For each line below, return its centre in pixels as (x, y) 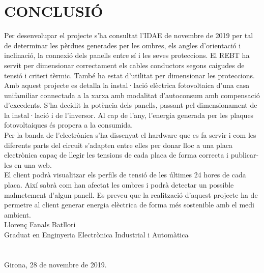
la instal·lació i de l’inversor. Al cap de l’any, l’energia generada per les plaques (129, 115)
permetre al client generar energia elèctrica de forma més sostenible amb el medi (129, 205)
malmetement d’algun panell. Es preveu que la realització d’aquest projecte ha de (131, 194)
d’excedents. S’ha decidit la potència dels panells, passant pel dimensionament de (131, 105)
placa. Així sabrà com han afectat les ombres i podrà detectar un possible (119, 185)
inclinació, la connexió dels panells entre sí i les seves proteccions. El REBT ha (127, 55)
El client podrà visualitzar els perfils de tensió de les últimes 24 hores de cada (125, 175)
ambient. (18, 214)
